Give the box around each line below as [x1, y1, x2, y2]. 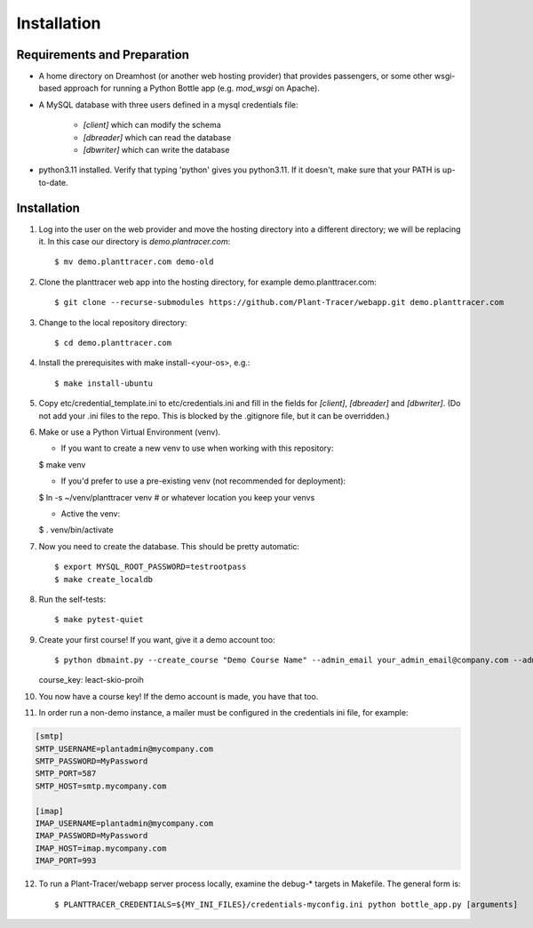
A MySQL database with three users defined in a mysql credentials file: [38, 99, 298, 110]
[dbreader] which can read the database [83, 132, 232, 142]
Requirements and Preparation [16, 47, 190, 62]
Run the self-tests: [38, 594, 107, 604]
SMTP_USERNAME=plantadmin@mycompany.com [35, 743, 213, 754]
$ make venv [38, 459, 86, 470]
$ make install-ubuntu [54, 378, 154, 388]
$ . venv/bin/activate [38, 524, 115, 535]
